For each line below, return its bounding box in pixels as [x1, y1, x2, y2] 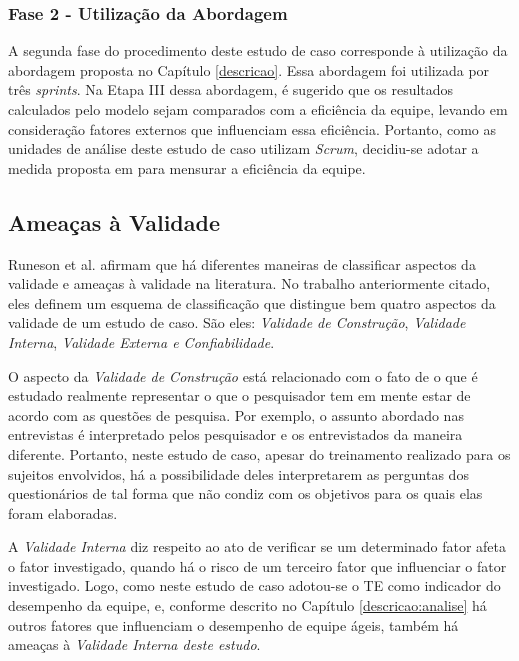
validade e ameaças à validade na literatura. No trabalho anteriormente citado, [8, 273, 491, 294]
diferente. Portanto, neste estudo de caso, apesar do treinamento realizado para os [8, 443, 511, 464]
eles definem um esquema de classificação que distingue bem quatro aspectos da [8, 292, 496, 313]
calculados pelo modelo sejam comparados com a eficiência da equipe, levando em [8, 99, 508, 119]
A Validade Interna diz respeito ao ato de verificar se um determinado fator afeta [8, 536, 507, 557]
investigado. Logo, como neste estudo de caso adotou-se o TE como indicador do [8, 575, 501, 596]
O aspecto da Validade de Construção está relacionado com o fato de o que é [8, 365, 478, 386]
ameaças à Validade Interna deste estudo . [8, 634, 261, 655]
